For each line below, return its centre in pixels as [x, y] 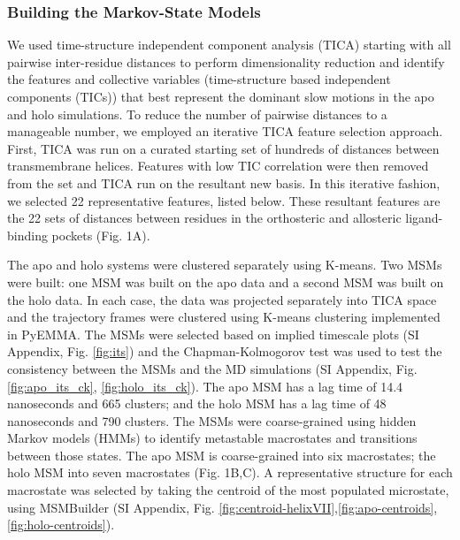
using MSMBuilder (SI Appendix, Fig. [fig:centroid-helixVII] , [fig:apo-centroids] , [222, 507]
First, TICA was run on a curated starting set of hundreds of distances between [223, 148]
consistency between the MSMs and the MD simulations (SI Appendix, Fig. [212, 368]
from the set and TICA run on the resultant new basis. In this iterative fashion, [224, 183]
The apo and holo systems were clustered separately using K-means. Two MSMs [225, 265]
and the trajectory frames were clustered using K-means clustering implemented [224, 317]
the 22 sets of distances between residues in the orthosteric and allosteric [204, 218]
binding [27, 235]
